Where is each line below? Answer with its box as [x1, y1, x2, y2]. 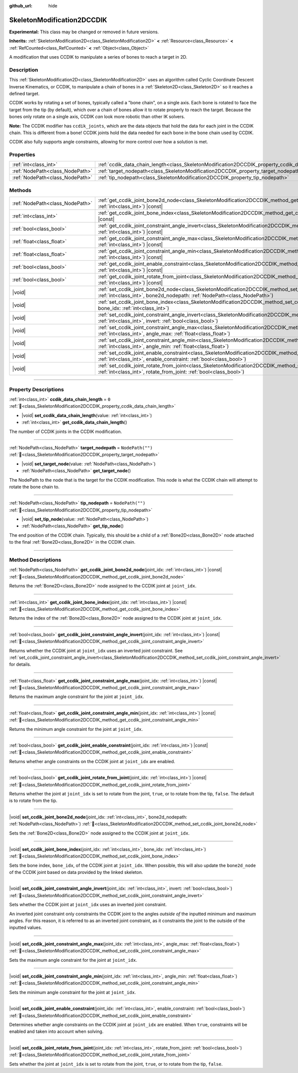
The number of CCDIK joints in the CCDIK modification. [9, 429, 122, 434]
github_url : [9, 3, 32, 8]
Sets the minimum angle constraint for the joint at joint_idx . [9, 989, 136, 995]
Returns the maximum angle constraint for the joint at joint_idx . [9, 694, 144, 700]
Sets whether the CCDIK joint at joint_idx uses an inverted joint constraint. [9, 902, 167, 908]
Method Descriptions [9, 557, 62, 563]
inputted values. [9, 925, 42, 930]
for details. [9, 661, 31, 667]
